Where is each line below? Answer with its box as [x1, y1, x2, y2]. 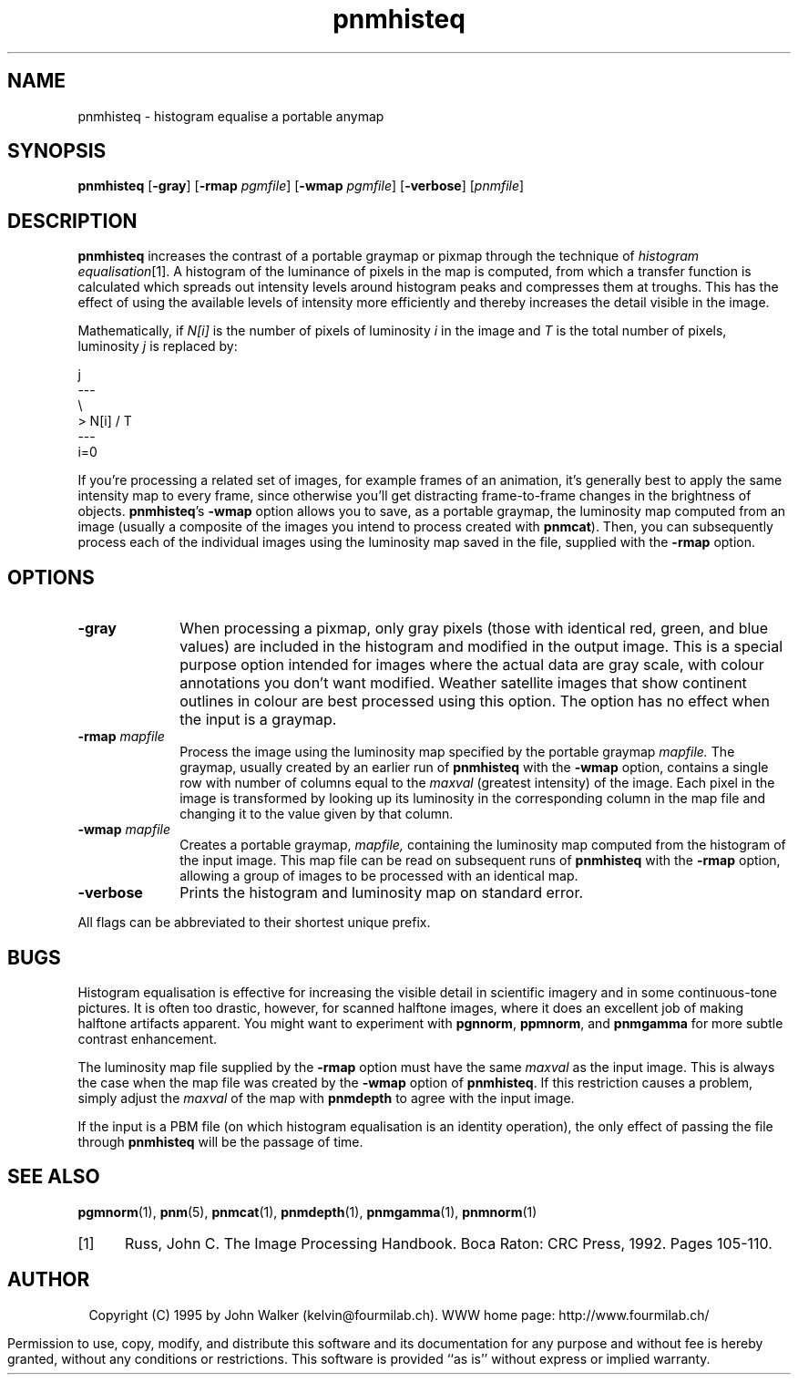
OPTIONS [7, 565, 95, 589]
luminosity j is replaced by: [77, 338, 238, 355]
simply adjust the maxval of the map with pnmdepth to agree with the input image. [77, 1089, 575, 1106]
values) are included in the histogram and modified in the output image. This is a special [179, 637, 783, 656]
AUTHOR [7, 1268, 90, 1292]
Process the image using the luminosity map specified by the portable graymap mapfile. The [179, 744, 735, 760]
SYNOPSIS [7, 139, 107, 163]
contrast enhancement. [77, 1030, 217, 1047]
